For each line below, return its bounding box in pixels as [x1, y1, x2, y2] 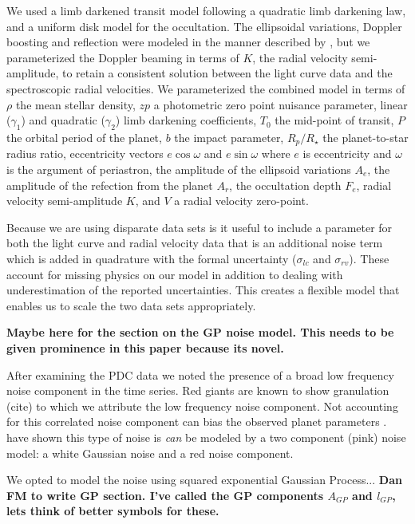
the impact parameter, [174, 128, 284, 145]
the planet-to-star [322, 128, 409, 145]
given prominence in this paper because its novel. [6, 339, 284, 356]
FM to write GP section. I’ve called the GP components [6, 487, 324, 503]
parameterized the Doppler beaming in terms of [6, 49, 239, 65]
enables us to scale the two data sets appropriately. [6, 297, 256, 313]
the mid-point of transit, [275, 112, 394, 128]
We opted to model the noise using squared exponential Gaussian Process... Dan [6, 471, 402, 488]
